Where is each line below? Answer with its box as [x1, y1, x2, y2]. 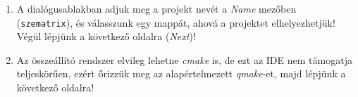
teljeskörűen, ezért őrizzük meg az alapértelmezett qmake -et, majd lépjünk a [16, 66, 346, 81]
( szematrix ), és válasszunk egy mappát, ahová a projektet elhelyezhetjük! [16, 15, 335, 30]
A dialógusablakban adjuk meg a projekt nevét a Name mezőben [16, 1, 297, 15]
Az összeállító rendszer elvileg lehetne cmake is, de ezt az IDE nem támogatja [16, 52, 352, 67]
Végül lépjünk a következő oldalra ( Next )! [16, 29, 196, 44]
